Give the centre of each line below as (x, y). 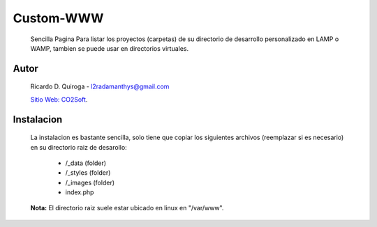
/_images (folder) (90, 182)
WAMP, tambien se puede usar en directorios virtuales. (110, 48)
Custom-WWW (58, 18)
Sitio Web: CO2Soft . (59, 99)
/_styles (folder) (88, 173)
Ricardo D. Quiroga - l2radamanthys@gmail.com (100, 86)
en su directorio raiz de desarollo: (79, 147)
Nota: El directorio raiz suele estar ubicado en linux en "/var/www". (127, 208)
